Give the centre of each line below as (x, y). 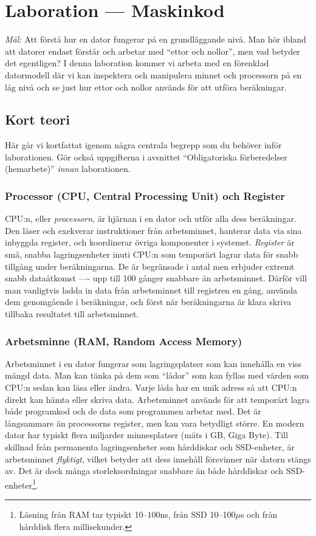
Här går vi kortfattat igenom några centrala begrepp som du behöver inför (143, 145)
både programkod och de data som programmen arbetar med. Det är (133, 411)
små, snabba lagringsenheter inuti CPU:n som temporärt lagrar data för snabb (152, 254)
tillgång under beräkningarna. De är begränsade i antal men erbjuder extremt (150, 266)
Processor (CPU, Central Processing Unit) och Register (145, 196)
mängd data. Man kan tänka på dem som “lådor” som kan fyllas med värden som (157, 375)
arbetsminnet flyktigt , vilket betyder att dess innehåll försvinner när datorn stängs (158, 459)
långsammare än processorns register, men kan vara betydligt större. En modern (155, 423)
